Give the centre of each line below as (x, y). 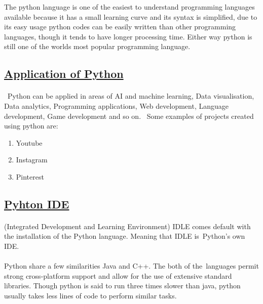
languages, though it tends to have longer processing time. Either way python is (128, 36)
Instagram (32, 160)
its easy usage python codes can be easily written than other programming (120, 27)
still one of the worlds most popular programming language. (97, 46)
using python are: (31, 126)
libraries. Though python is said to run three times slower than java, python (122, 286)
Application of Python (64, 74)
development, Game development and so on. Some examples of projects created (129, 116)
